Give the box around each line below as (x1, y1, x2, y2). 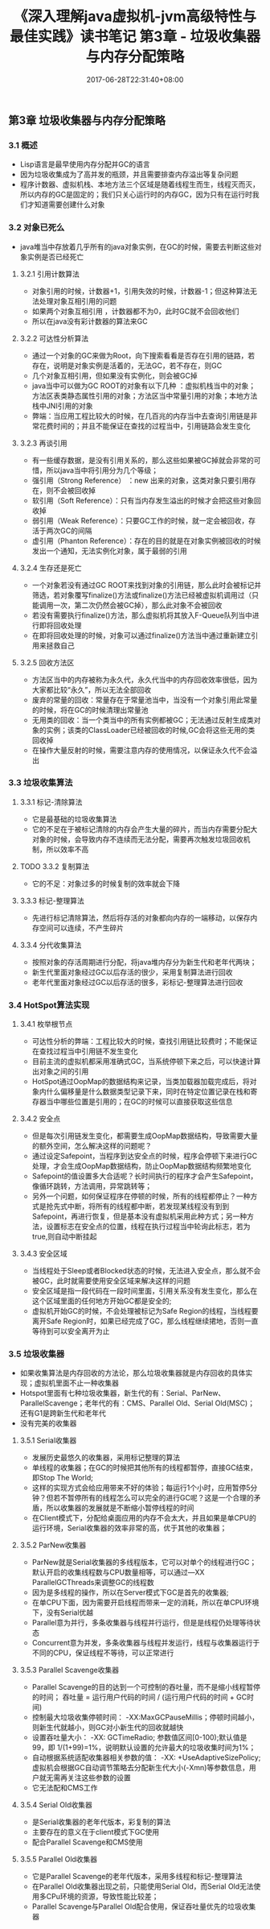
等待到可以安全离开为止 (31, 1327, 110, 1336)
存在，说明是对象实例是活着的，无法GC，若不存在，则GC (31, 360, 223, 370)
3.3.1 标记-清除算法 (19, 797, 83, 806)
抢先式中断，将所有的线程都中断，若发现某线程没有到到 (46, 1202, 230, 1211)
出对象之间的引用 (31, 1066, 89, 1076)
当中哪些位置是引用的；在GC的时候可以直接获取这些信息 (46, 1097, 233, 1107)
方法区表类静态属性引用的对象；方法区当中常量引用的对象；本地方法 (31, 391, 258, 400)
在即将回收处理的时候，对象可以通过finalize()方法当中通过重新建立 (31, 630, 252, 640)
